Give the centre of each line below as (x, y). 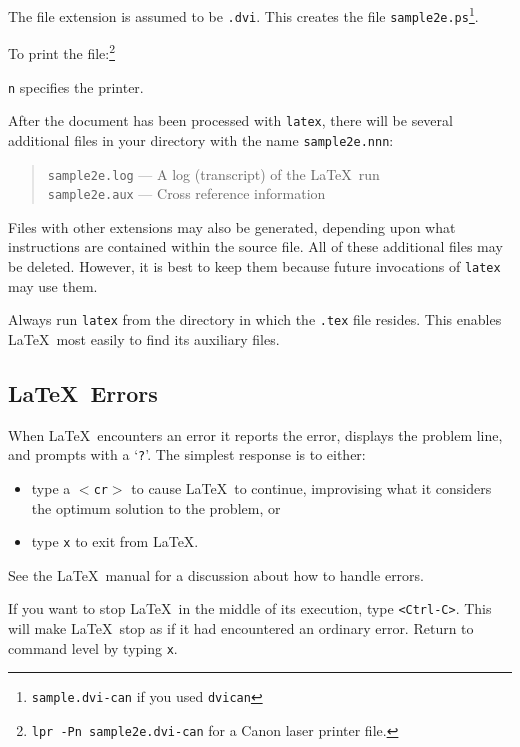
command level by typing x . (93, 647)
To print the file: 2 (62, 51)
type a (51, 487)
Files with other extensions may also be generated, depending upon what (232, 226)
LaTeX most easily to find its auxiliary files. (144, 338)
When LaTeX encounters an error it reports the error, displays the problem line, (255, 434)
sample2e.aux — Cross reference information (186, 193)
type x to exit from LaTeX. (115, 541)
